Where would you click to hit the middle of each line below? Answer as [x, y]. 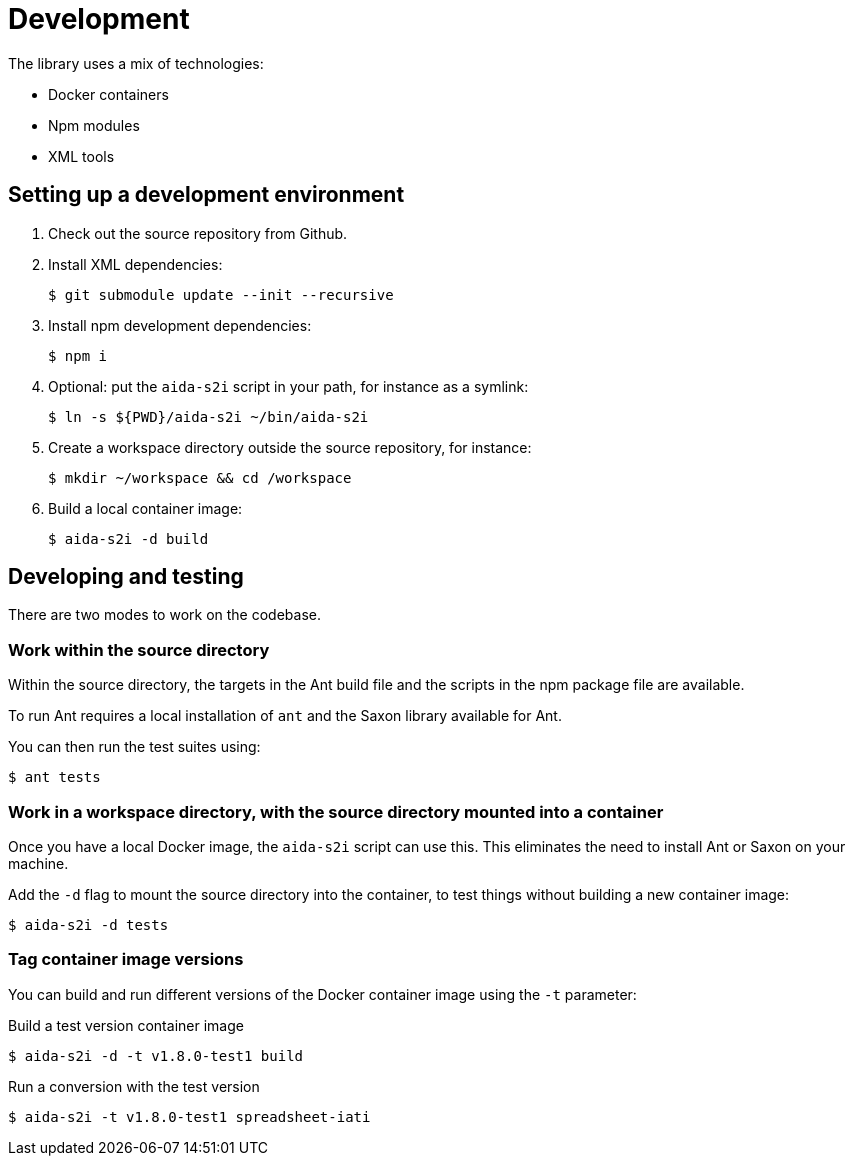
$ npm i [78, 355]
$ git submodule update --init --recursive [221, 294]
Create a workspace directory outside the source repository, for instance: [290, 447]
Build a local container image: [145, 508]
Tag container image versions [126, 959]
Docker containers [108, 94]
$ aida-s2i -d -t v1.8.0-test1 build [156, 1055]
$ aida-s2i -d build [128, 538]
